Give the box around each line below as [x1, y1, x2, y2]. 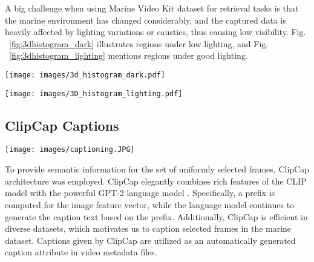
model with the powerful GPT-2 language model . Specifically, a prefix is [5, 186, 275, 199]
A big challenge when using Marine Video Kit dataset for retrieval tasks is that [5, 2, 299, 14]
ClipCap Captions [5, 116, 119, 134]
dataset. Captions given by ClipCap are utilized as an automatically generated [5, 234, 296, 246]
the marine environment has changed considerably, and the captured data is [5, 13, 286, 26]
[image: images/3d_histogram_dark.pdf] [5, 70, 165, 79]
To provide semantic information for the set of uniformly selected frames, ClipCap [5, 163, 309, 175]
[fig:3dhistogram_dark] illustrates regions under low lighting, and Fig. [9, 37, 269, 50]
